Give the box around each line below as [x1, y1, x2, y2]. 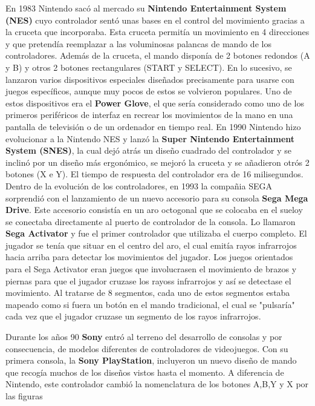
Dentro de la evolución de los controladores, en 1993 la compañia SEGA [5, 179, 272, 192]
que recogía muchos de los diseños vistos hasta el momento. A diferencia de [5, 365, 284, 378]
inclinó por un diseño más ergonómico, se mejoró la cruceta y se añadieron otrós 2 [5, 156, 310, 168]
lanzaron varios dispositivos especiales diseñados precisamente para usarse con [5, 73, 294, 85]
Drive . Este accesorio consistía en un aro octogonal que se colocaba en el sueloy [5, 203, 303, 216]
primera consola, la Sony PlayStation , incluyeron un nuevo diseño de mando [5, 354, 297, 367]
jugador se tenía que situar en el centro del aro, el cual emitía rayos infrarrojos [5, 238, 297, 251]
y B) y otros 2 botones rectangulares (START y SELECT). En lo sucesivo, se [5, 61, 292, 73]
